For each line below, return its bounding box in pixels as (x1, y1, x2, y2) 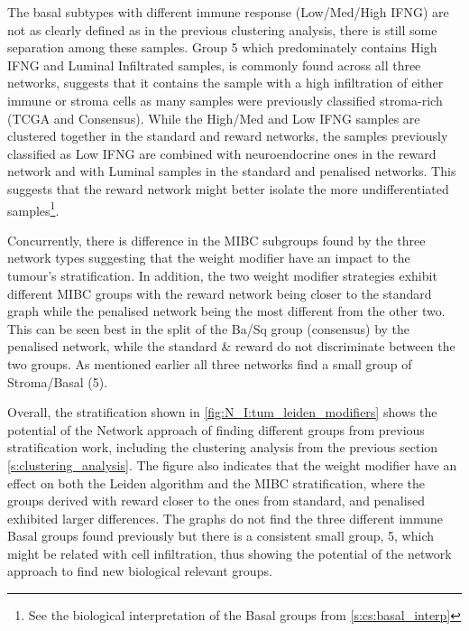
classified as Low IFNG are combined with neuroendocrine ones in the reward (7, 144, 437, 162)
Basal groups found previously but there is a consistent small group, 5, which (7, 526, 435, 545)
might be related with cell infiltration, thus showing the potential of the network (7, 543, 452, 562)
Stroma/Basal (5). (7, 372, 108, 391)
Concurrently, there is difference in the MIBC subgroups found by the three (7, 230, 426, 249)
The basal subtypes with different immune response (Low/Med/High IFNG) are (7, 3, 449, 21)
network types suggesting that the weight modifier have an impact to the (7, 248, 410, 267)
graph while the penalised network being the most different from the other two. (7, 302, 446, 320)
